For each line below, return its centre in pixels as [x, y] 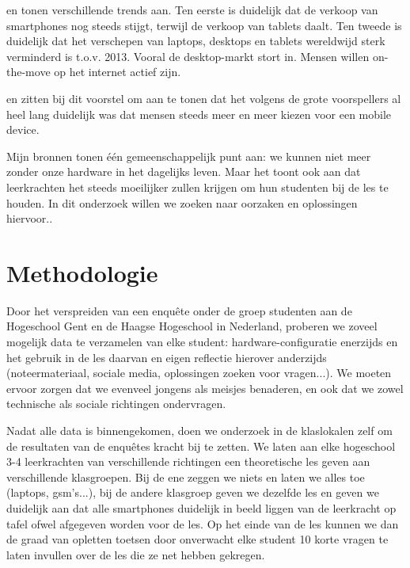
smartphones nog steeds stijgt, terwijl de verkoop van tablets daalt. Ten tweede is [204, 25]
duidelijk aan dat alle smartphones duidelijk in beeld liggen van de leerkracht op [201, 507]
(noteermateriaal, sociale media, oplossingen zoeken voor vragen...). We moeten [199, 373]
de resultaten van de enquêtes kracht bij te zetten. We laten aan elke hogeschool [201, 446]
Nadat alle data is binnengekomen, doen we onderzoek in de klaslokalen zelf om [199, 430]
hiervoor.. [30, 218]
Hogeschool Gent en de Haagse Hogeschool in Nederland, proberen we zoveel [192, 326]
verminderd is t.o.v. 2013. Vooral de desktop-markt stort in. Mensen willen [188, 56]
